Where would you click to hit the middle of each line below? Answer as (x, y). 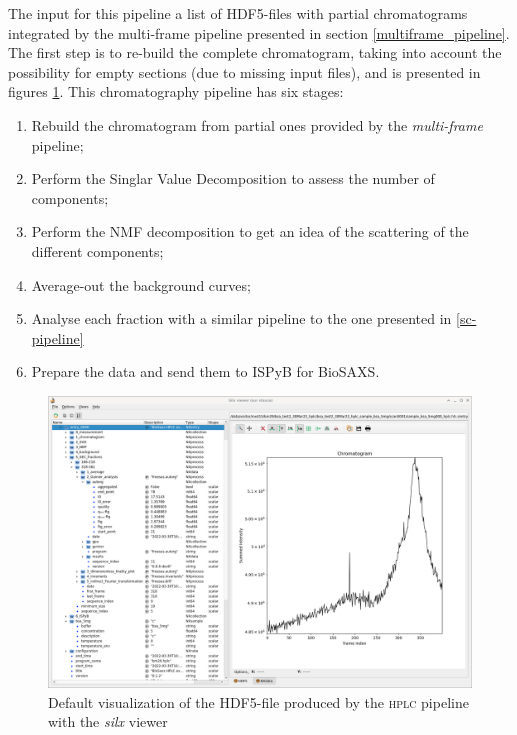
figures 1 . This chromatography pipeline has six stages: (176, 91)
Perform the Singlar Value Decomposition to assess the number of (233, 178)
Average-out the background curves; (141, 284)
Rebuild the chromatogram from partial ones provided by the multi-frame (257, 124)
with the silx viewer (108, 721)
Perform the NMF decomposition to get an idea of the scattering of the (250, 231)
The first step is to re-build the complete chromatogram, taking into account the (255, 52)
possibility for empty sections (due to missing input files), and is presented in (244, 71)
